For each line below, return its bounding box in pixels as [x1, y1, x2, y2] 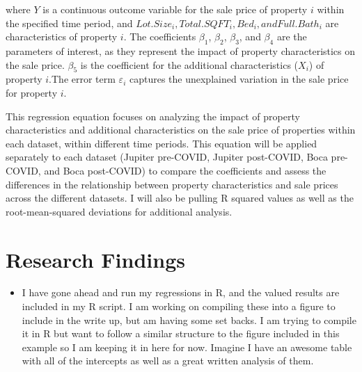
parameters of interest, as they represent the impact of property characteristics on [6, 43, 356, 58]
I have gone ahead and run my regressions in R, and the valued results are [22, 285, 340, 300]
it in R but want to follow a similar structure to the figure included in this [22, 326, 340, 341]
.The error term [49, 72, 116, 86]
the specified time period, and [6, 15, 133, 30]
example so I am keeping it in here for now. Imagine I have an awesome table [22, 339, 352, 354]
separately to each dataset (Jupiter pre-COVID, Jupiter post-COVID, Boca [6, 149, 328, 164]
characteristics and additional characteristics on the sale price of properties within [6, 122, 356, 137]
